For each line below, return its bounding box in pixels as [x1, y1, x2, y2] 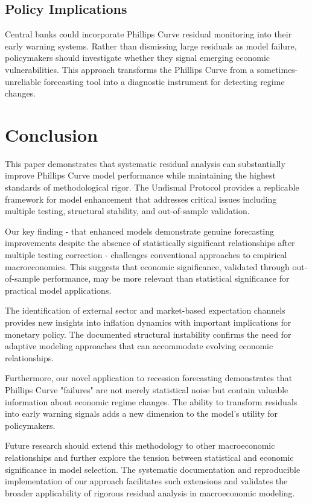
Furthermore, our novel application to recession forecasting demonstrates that [5, 372, 293, 384]
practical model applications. [5, 283, 112, 296]
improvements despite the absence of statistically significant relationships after [5, 236, 295, 249]
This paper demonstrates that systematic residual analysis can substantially [5, 157, 285, 169]
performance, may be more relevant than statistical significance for [42, 272, 290, 285]
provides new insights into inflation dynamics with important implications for [5, 316, 291, 329]
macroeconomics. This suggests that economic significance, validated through [5, 260, 290, 273]
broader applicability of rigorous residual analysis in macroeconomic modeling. [5, 486, 295, 499]
